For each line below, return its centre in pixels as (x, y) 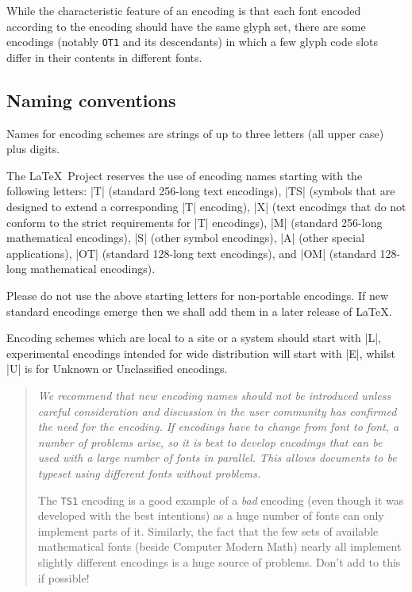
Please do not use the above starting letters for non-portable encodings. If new (198, 295)
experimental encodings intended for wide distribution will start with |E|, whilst (201, 353)
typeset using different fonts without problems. (149, 473)
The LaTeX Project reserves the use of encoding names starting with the (185, 175)
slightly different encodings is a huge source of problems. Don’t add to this (219, 561)
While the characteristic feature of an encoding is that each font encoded (184, 10)
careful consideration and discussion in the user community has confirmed (217, 411)
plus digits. (33, 149)
